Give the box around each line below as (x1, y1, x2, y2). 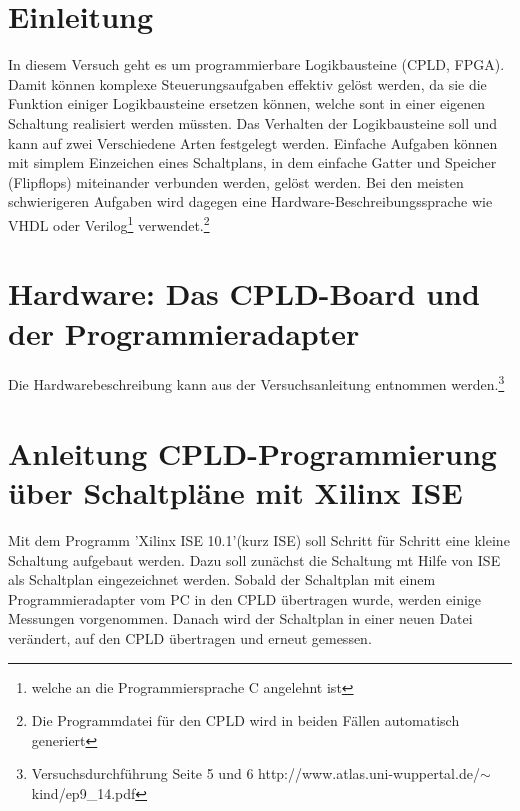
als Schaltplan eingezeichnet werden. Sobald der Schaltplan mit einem (8, 569, 436, 590)
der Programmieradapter (8, 312, 360, 353)
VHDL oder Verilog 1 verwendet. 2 (8, 211, 210, 235)
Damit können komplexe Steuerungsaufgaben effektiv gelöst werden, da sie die (8, 73, 487, 94)
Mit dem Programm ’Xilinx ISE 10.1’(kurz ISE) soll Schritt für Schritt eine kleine (8, 530, 510, 550)
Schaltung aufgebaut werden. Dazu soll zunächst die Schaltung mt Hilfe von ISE (8, 549, 501, 570)
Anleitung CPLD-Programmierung (8, 432, 497, 473)
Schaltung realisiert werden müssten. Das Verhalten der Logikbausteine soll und (8, 112, 498, 133)
